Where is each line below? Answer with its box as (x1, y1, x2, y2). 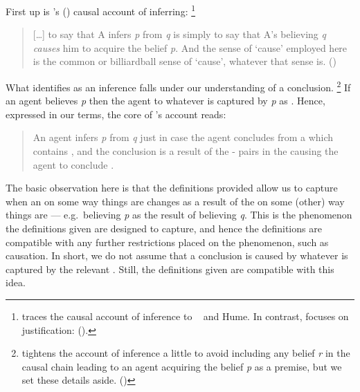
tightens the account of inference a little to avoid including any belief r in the (21, 346, 350, 360)
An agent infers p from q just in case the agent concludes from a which (33, 130, 334, 144)
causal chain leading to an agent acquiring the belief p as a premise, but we (21, 359, 342, 373)
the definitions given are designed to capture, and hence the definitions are (6, 221, 322, 236)
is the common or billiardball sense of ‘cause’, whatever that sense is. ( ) (33, 54, 336, 68)
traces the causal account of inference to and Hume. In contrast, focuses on (21, 309, 349, 323)
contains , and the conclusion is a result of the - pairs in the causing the (33, 144, 339, 158)
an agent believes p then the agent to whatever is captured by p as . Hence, (6, 93, 325, 108)
